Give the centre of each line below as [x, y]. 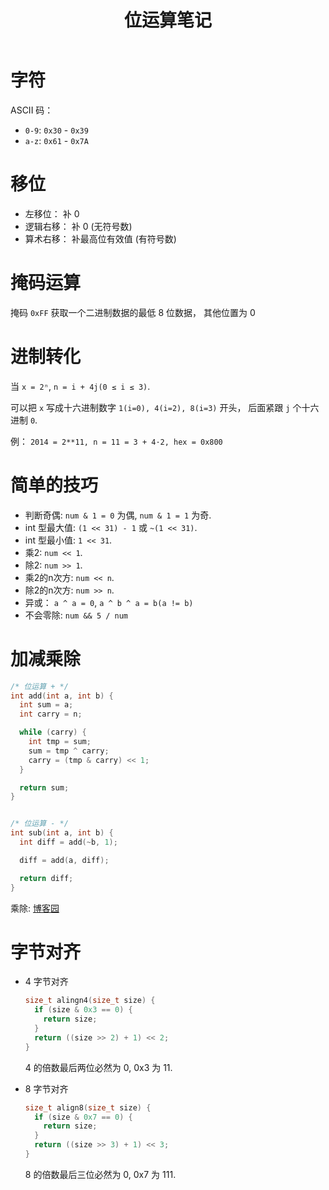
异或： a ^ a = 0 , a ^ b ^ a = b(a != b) [109, 602]
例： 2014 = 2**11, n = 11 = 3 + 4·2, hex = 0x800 [116, 441]
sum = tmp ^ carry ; [69, 751]
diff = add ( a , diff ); [64, 860]
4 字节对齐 [46, 982]
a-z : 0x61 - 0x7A [56, 140]
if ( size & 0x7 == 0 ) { [83, 1117]
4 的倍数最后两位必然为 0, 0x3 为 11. [98, 1067]
